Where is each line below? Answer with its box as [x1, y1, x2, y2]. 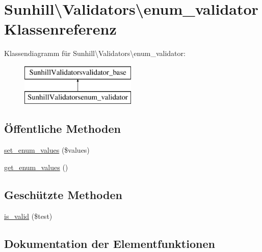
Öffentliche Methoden [4, 121, 121, 136]
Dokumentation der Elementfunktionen [4, 235, 215, 251]
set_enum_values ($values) [4, 145, 90, 155]
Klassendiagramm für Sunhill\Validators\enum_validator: [4, 48, 186, 59]
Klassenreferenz [4, 18, 117, 39]
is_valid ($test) [4, 210, 53, 221]
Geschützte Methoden [4, 186, 122, 202]
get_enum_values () [4, 161, 68, 172]
